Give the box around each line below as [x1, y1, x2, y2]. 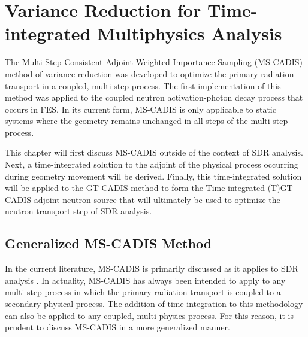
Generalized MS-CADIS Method [5, 234, 212, 253]
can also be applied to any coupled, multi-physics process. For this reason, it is [5, 309, 294, 321]
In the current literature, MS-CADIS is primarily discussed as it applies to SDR [5, 262, 298, 275]
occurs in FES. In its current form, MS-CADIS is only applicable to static [5, 102, 276, 115]
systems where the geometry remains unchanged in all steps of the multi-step [5, 114, 288, 127]
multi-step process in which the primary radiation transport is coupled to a [5, 286, 281, 298]
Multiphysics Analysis [97, 21, 282, 45]
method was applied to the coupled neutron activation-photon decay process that [5, 91, 303, 104]
